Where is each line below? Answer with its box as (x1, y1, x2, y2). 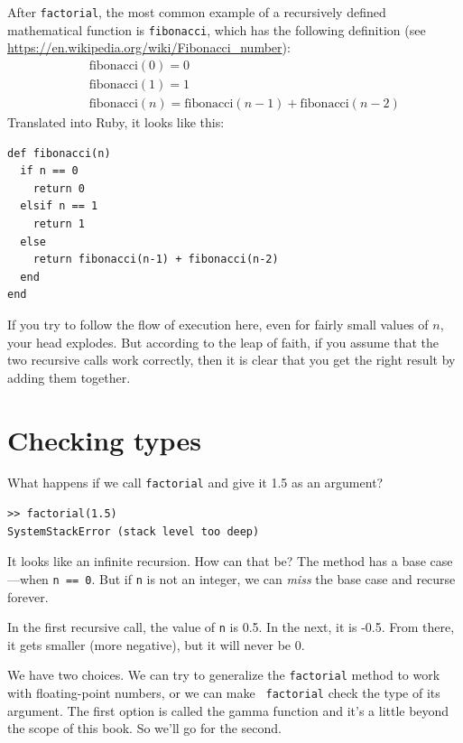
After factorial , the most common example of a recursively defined (7, 3, 386, 21)
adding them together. (7, 367, 131, 386)
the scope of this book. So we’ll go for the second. (7, 719, 282, 738)
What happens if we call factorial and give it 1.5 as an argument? (7, 473, 384, 492)
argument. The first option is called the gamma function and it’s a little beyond (7, 701, 449, 720)
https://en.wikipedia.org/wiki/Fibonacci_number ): (7, 38, 291, 57)
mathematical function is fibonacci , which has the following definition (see (7, 20, 426, 39)
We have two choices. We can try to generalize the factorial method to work (7, 665, 440, 684)
